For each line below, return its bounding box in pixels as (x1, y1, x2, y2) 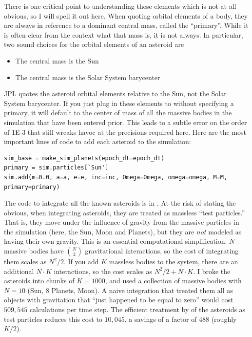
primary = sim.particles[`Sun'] (4, 164, 109, 171)
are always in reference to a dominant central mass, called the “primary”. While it (4, 20, 249, 30)
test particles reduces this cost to (4, 314, 102, 324)
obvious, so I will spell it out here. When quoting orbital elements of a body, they (4, 10, 248, 21)
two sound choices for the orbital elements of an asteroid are (4, 39, 184, 49)
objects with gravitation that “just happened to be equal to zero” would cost (4, 295, 233, 305)
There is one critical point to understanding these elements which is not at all (4, 1, 236, 11)
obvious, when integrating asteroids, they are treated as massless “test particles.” (4, 207, 245, 217)
